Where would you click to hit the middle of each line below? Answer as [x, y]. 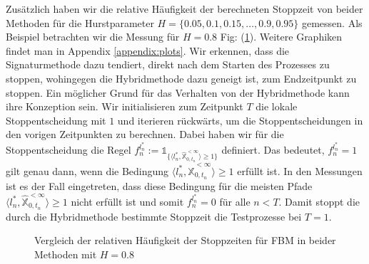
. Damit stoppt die [319, 201]
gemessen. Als [332, 22]
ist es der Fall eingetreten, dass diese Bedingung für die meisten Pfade [159, 185]
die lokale [277, 106]
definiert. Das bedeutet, [273, 149]
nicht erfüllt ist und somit [127, 201]
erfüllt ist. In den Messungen [300, 170]
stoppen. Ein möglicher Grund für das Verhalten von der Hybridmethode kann [178, 92]
